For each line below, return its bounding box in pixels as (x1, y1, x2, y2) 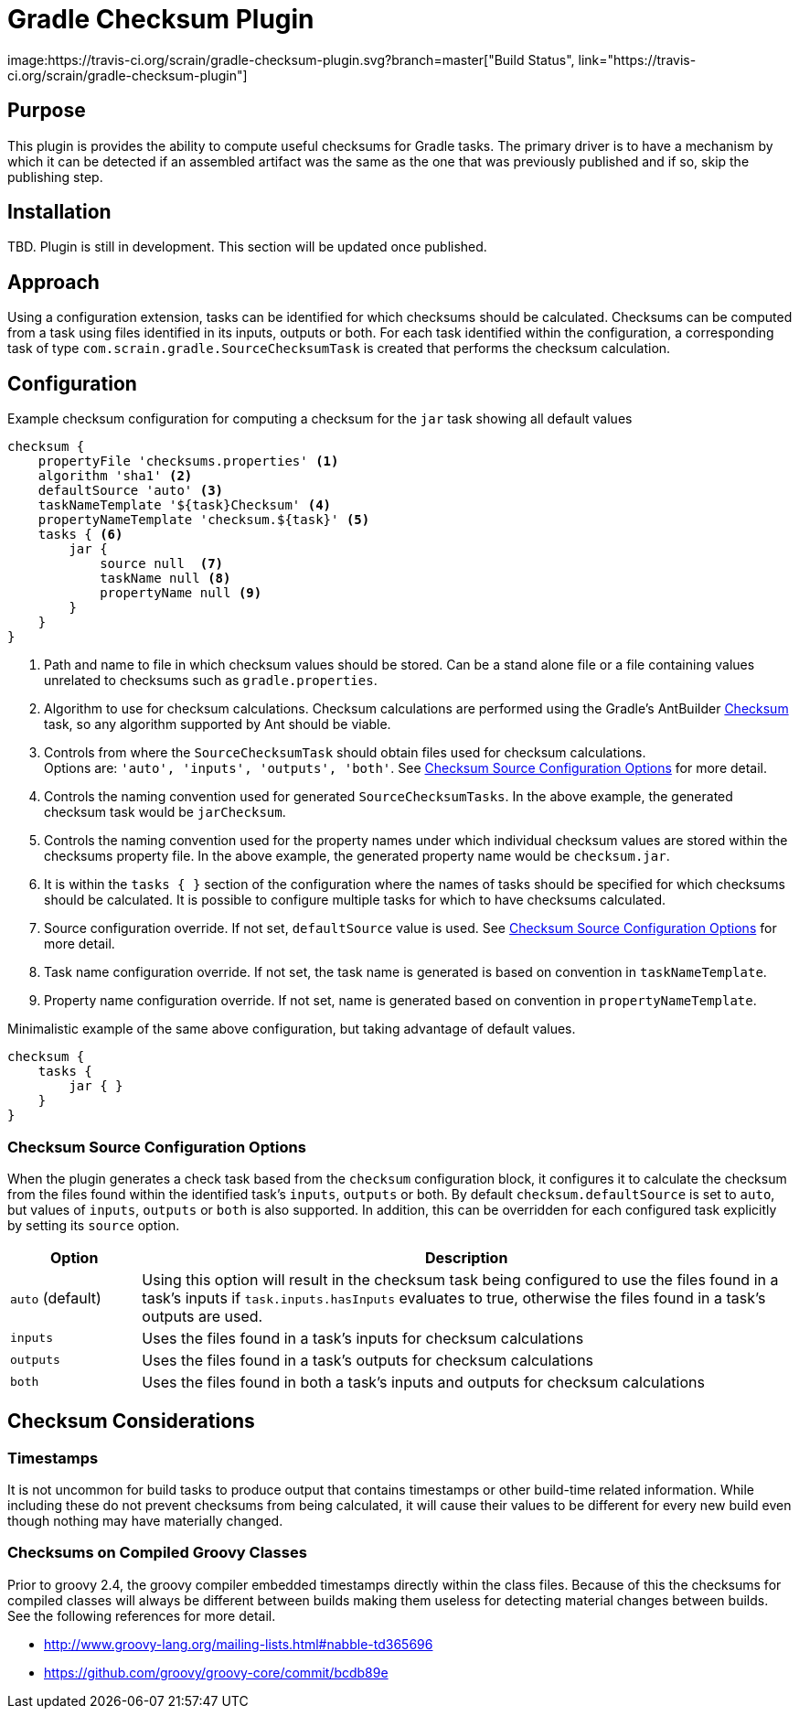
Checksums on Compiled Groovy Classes (7, 1543, 307, 1562)
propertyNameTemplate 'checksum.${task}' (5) (37, 512, 370, 528)
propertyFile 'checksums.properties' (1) (37, 454, 339, 469)
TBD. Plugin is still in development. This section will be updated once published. (7, 239, 487, 255)
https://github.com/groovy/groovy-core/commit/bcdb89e (44, 1664, 389, 1680)
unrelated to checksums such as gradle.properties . (44, 672, 378, 689)
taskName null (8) (100, 571, 231, 586)
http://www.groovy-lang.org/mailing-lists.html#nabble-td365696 (44, 1636, 433, 1652)
